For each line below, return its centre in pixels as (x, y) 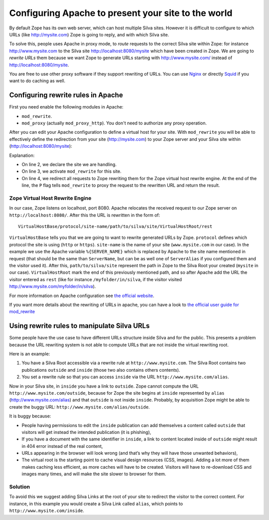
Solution (20, 487)
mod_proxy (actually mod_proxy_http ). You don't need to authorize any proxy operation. (114, 123)
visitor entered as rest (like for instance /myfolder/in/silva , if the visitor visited (95, 279)
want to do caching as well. (37, 81)
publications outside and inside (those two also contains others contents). (101, 370)
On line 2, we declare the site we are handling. (69, 164)
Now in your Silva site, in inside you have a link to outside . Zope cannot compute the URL (104, 386)
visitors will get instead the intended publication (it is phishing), (86, 432)
